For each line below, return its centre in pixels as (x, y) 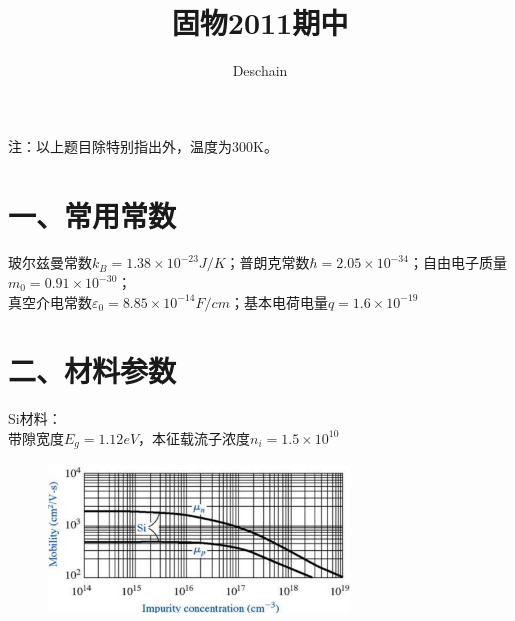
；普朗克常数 (267, 262)
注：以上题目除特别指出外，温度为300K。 (143, 145)
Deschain (260, 70)
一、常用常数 (92, 214)
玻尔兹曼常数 (50, 262)
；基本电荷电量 (278, 301)
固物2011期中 (260, 22)
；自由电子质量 (457, 262)
